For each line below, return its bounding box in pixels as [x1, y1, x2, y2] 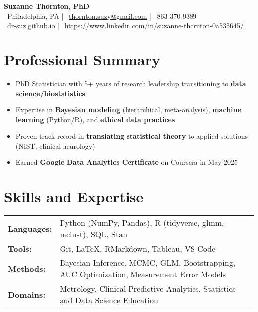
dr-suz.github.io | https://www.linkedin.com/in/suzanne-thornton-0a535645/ [7, 20, 244, 31]
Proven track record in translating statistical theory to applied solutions [15, 131, 248, 141]
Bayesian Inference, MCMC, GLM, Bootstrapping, [60, 257, 236, 269]
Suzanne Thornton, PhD [4, 1, 90, 11]
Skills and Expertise [4, 186, 144, 207]
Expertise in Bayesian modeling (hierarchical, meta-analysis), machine [15, 104, 241, 115]
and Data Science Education [60, 294, 158, 306]
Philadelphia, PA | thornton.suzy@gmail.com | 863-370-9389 [7, 10, 196, 21]
